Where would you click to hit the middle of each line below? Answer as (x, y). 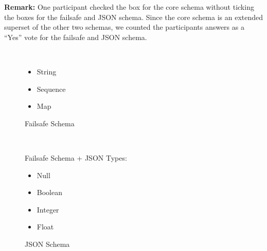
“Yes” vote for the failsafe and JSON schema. (76, 37)
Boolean (49, 192)
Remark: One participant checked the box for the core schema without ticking (129, 7)
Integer (48, 209)
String (47, 71)
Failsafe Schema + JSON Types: (76, 157)
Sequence (51, 89)
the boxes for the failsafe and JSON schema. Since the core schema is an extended (134, 17)
